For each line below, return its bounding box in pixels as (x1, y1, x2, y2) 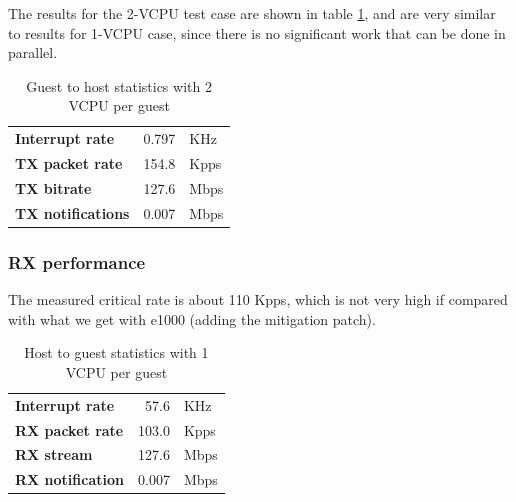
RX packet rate (15, 419, 124, 440)
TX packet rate (15, 153, 123, 174)
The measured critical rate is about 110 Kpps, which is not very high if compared (8, 289, 508, 310)
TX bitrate (15, 177, 92, 198)
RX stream (15, 444, 93, 465)
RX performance (8, 249, 146, 274)
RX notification (15, 469, 124, 490)
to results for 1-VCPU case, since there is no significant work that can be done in (8, 22, 506, 43)
